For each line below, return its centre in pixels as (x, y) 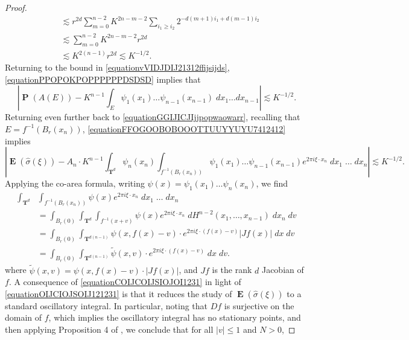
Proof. (16, 7)
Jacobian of (283, 270)
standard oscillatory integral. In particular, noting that (106, 305)
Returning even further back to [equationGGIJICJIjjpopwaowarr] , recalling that (153, 117)
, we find (272, 183)
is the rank (232, 270)
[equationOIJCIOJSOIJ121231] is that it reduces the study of (119, 293)
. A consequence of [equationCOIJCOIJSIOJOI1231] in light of (125, 282)
